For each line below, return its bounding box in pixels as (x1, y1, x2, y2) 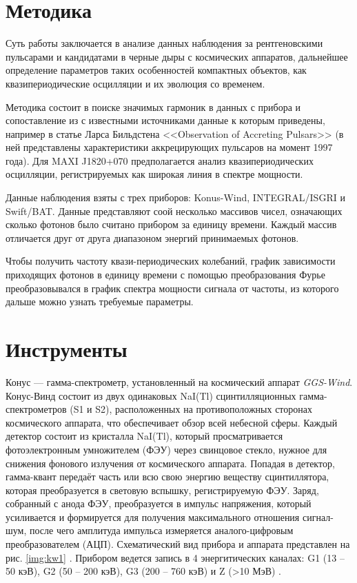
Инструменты (6, 335, 127, 362)
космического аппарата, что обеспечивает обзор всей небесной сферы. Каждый (6, 415, 338, 429)
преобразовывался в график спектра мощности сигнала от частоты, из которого (6, 280, 339, 295)
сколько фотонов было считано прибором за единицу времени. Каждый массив (6, 217, 337, 232)
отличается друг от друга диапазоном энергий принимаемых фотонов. (6, 230, 299, 245)
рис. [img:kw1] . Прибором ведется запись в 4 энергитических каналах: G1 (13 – (6, 550, 345, 564)
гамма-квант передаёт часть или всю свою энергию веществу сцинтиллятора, (6, 469, 329, 484)
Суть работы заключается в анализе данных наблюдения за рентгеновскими (6, 36, 323, 50)
